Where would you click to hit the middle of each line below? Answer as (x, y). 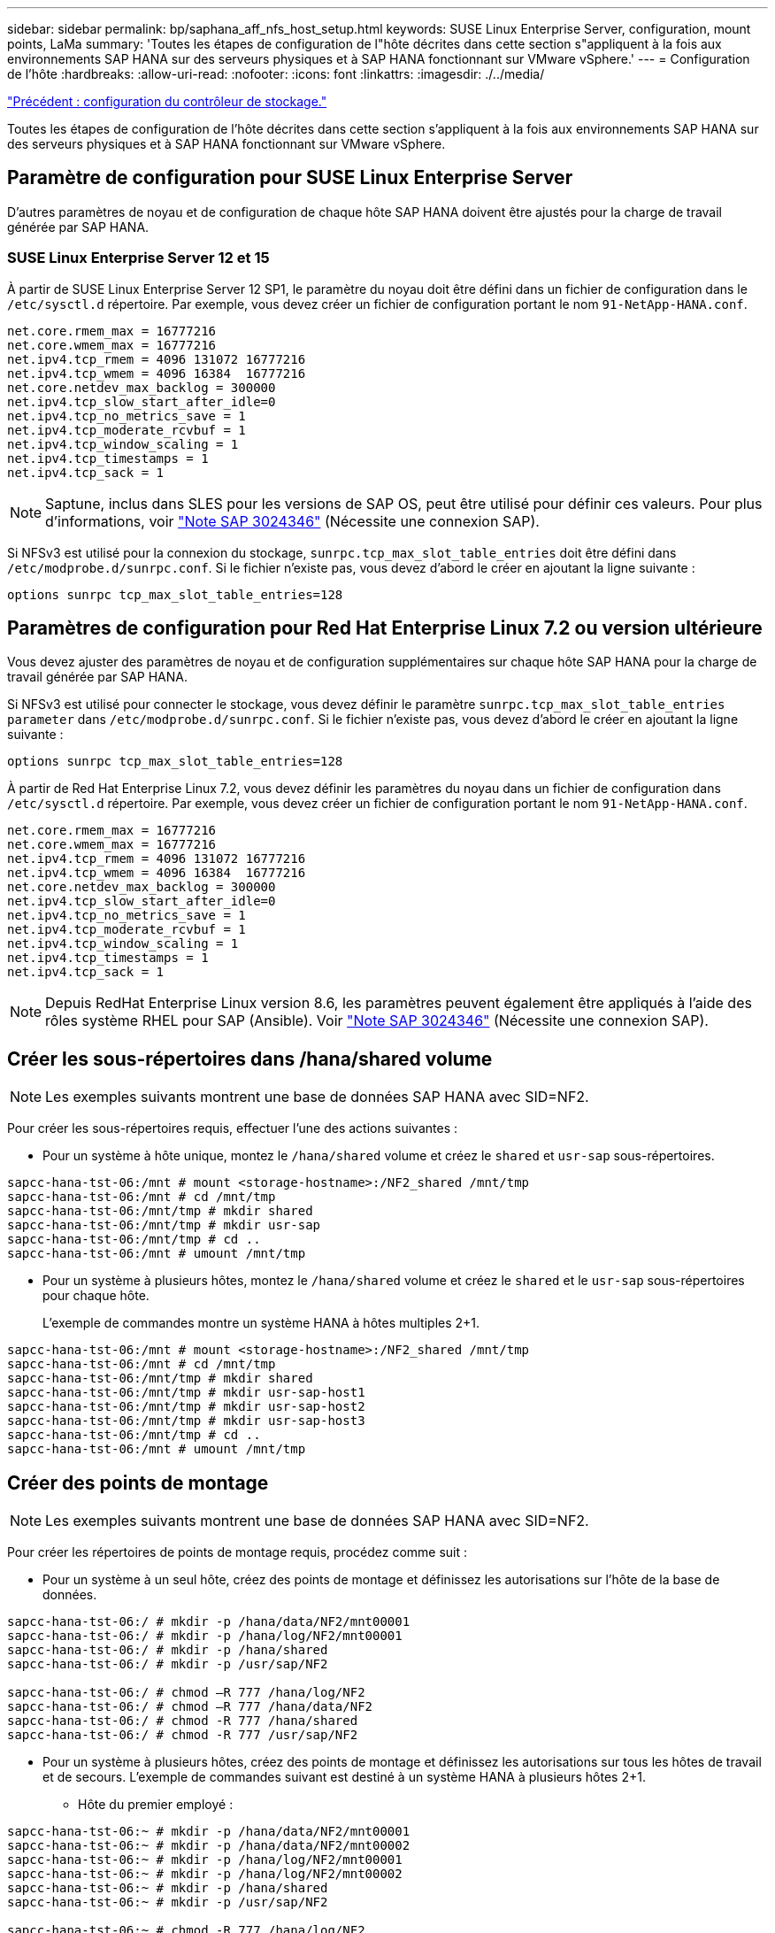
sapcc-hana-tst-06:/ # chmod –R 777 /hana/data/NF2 (190, 1707)
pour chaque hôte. (96, 1296)
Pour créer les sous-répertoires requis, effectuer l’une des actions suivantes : (233, 1128)
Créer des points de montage (138, 1482)
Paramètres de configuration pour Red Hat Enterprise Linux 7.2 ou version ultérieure (385, 628)
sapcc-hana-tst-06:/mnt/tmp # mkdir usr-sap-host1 (186, 1393)
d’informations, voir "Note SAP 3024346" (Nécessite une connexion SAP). (292, 521)
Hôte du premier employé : (156, 1805)
